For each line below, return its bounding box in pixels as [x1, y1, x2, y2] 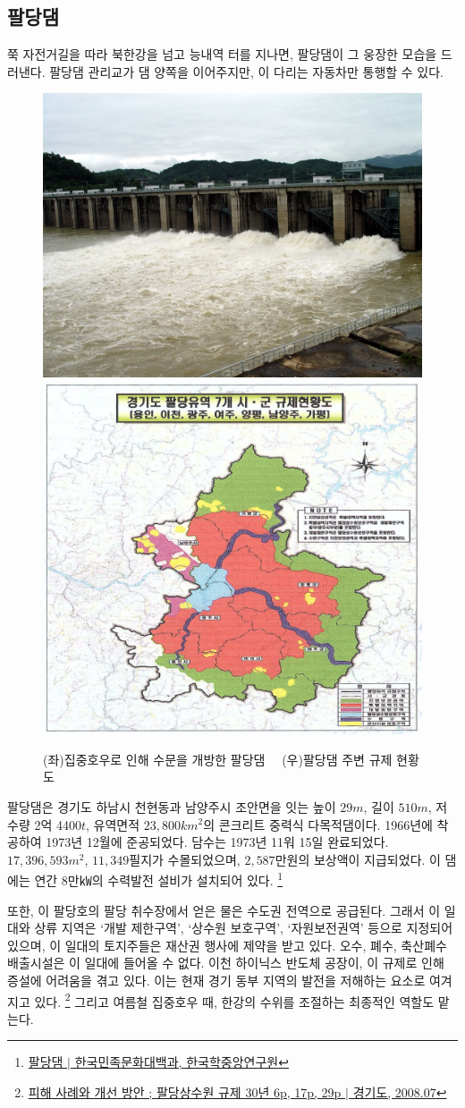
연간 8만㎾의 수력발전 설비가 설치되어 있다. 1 [34, 868, 283, 889]
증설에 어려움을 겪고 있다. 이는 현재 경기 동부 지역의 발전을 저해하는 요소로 [7, 970, 426, 989]
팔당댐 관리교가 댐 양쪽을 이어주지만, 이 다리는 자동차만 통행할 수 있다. [49, 62, 444, 80]
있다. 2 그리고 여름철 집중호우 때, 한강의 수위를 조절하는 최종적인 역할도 [34, 989, 435, 1011]
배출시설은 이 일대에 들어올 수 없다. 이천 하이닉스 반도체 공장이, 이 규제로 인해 [7, 953, 444, 972]
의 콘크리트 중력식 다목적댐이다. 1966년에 [203, 815, 433, 833]
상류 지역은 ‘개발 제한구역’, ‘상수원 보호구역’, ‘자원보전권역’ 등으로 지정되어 [34, 918, 453, 937]
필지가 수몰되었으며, [129, 850, 241, 868]
